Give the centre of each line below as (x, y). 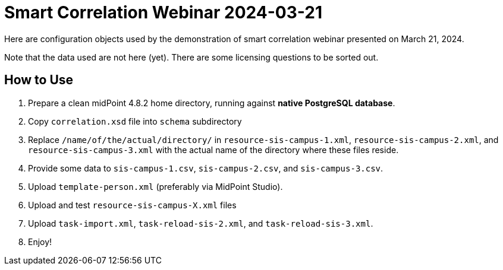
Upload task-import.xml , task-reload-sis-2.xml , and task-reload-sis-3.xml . (201, 223)
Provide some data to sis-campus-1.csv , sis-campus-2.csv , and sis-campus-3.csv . (206, 168)
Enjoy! (40, 242)
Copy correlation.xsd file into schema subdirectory (135, 121)
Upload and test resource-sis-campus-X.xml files (132, 205)
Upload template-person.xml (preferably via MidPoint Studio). (155, 186)
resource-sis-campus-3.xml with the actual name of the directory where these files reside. (213, 150)
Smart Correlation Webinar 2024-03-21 (163, 12)
